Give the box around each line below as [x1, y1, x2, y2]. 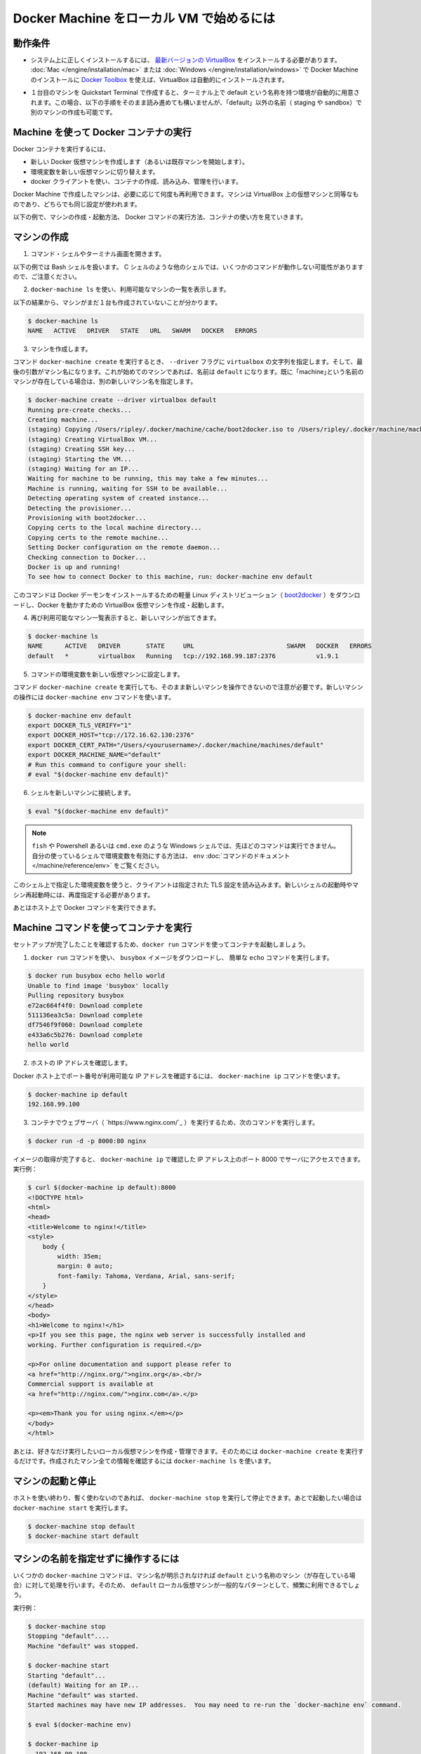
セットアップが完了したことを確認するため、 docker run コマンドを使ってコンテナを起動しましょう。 [13, 940, 309, 949]
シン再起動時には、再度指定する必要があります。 [13, 890, 154, 899]
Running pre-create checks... [27, 406, 132, 414]
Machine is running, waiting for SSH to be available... [27, 484, 228, 493]
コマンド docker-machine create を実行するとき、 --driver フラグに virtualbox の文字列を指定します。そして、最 [13, 358, 363, 366]
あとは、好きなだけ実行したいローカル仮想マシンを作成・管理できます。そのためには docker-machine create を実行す [13, 1447, 364, 1456]
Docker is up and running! [27, 563, 121, 571]
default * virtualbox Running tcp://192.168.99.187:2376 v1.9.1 [27, 652, 339, 660]
